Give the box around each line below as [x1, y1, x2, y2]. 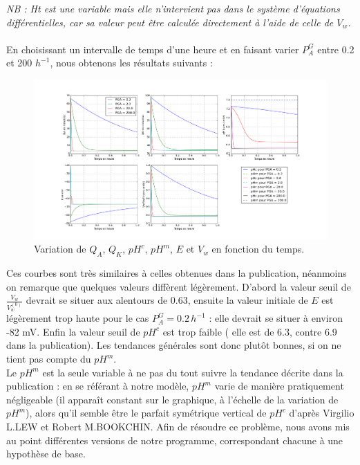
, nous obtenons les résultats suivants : [50, 55, 213, 70]
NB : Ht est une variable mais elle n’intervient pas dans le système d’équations [6, 1, 340, 15]
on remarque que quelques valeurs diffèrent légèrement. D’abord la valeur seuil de [6, 279, 351, 293]
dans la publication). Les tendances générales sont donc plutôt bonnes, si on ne [6, 338, 341, 352]
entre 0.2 [317, 42, 354, 56]
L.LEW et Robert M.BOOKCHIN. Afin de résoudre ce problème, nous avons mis [6, 419, 350, 434]
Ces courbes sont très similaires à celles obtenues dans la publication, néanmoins [6, 266, 347, 280]
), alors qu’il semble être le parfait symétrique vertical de [26, 405, 267, 420]
